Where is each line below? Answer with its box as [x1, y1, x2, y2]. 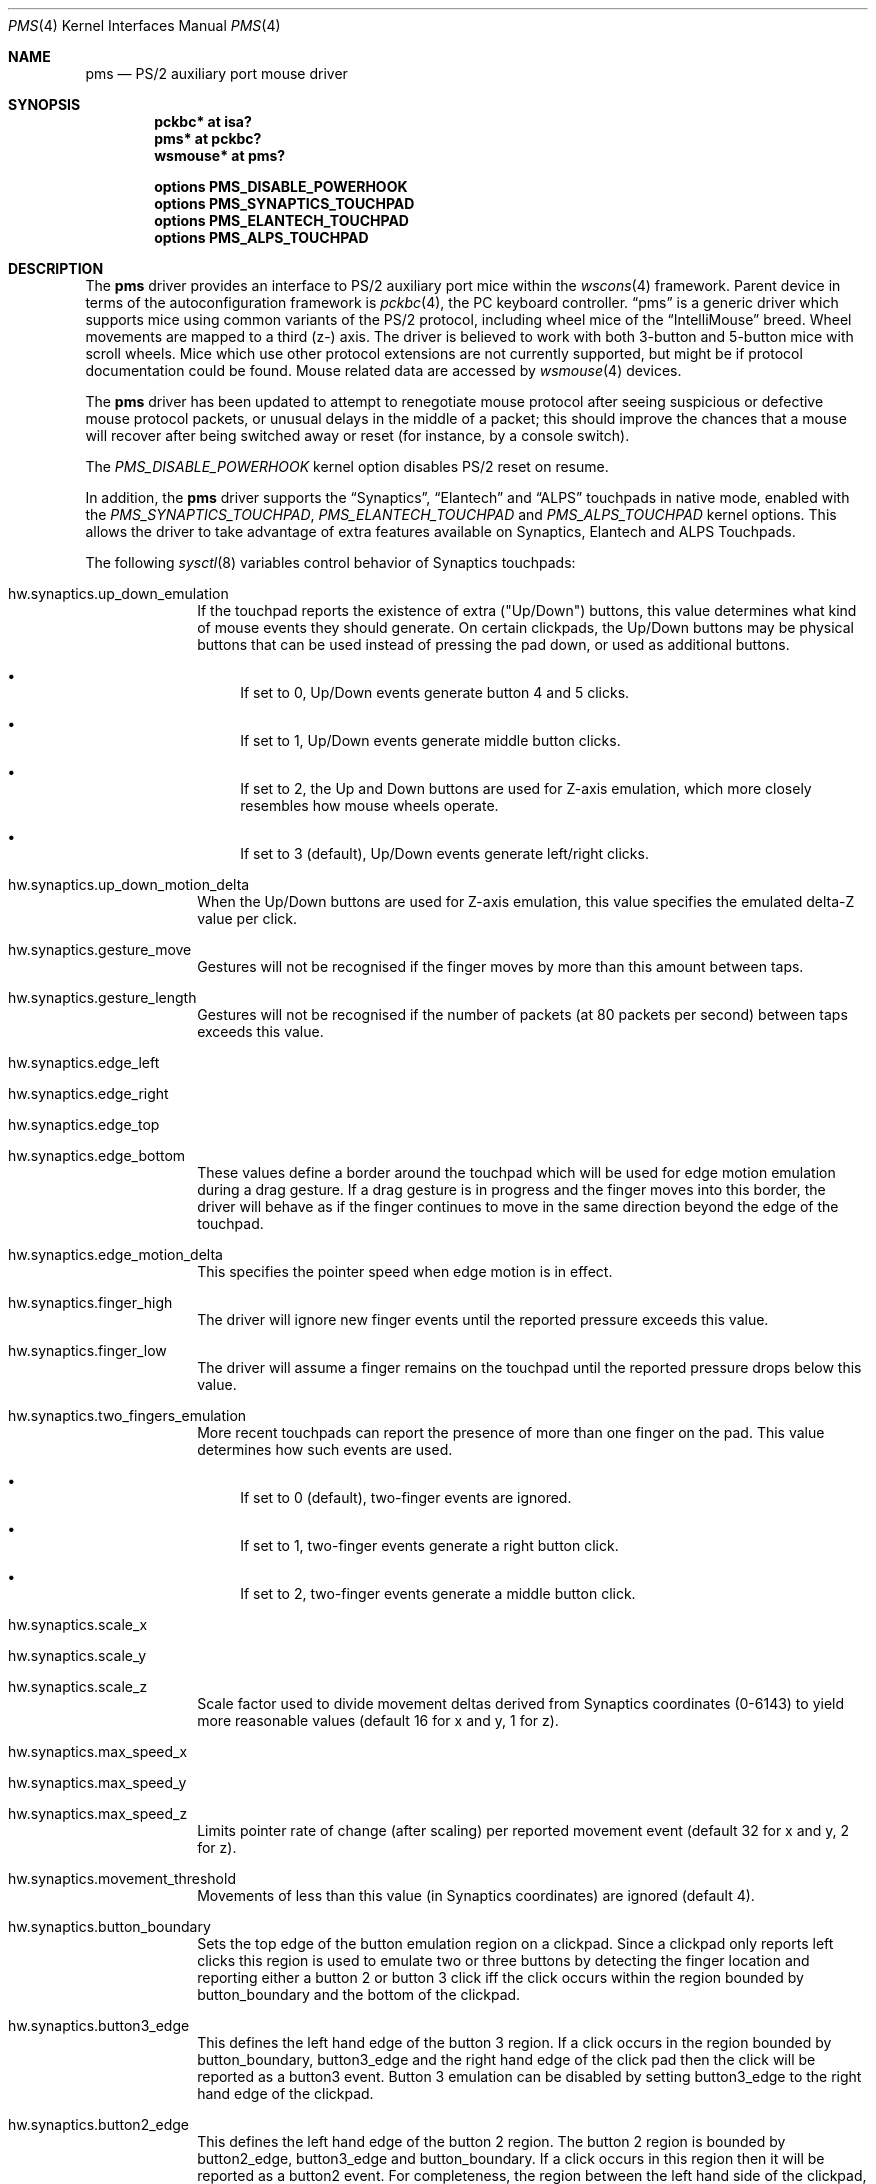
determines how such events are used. [197, 1441, 453, 1458]
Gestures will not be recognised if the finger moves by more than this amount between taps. [197, 958, 804, 975]
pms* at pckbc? [154, 130, 262, 147]
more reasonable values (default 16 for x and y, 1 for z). [197, 1712, 559, 1729]
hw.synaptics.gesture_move [8, 941, 192, 958]
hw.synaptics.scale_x [8, 1616, 148, 1633]
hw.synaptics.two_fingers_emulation [8, 1407, 247, 1424]
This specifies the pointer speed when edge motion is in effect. [197, 1263, 613, 1280]
